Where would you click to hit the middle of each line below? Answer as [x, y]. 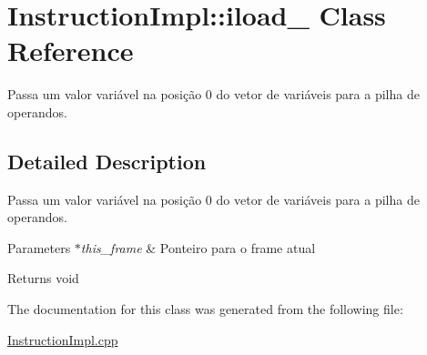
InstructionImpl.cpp [63, 339]
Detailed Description [107, 161]
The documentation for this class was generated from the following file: [205, 309]
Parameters [39, 247]
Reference [71, 51]
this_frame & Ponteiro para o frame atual [198, 247]
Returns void [43, 278]
